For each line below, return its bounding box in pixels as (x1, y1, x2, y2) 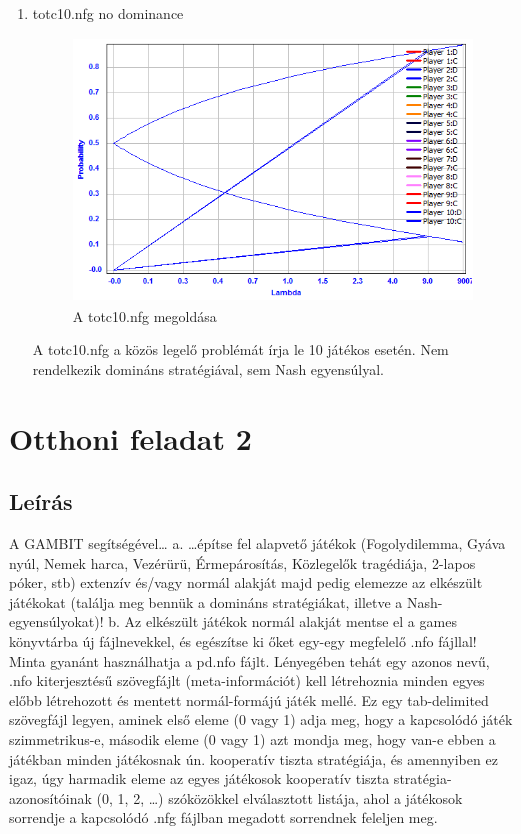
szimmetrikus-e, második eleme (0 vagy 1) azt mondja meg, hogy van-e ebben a (9, 729, 496, 750)
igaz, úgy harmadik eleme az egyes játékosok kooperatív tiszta (9, 768, 390, 789)
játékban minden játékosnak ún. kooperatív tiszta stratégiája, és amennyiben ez (9, 748, 498, 769)
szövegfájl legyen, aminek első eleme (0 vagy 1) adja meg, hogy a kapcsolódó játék (9, 709, 513, 730)
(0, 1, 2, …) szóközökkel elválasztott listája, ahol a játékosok (96, 787, 463, 808)
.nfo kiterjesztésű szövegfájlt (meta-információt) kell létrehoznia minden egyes (9, 670, 485, 691)
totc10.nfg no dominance (32, 3, 184, 23)
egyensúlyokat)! (9, 611, 104, 632)
